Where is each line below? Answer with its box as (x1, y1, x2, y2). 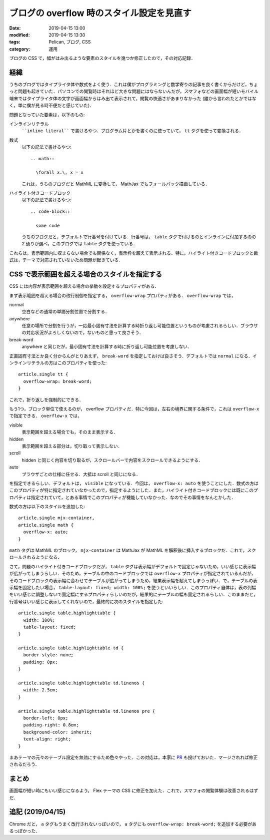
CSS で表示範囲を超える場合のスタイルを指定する (9, 270, 162, 279)
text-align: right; (23, 736, 71, 742)
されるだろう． (9, 761, 40, 767)
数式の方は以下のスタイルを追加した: (9, 504, 85, 510)
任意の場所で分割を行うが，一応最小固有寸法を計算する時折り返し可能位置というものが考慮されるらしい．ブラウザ (21, 323, 258, 329)
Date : (9, 25, 21, 31)
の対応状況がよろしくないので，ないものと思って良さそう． (21, 329, 143, 335)
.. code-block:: (30, 208, 70, 214)
